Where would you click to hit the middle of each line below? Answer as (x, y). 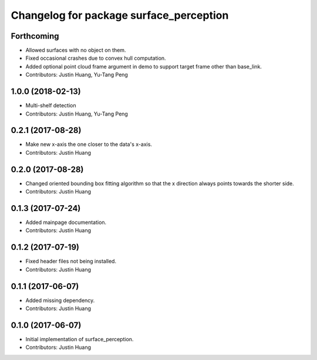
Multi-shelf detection (51, 106)
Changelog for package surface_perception (120, 15)
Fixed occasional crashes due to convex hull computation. (96, 58)
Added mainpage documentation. (66, 222)
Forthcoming (35, 36)
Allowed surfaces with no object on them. (76, 50)
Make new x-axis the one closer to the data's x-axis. (89, 144)
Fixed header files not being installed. (71, 261)
